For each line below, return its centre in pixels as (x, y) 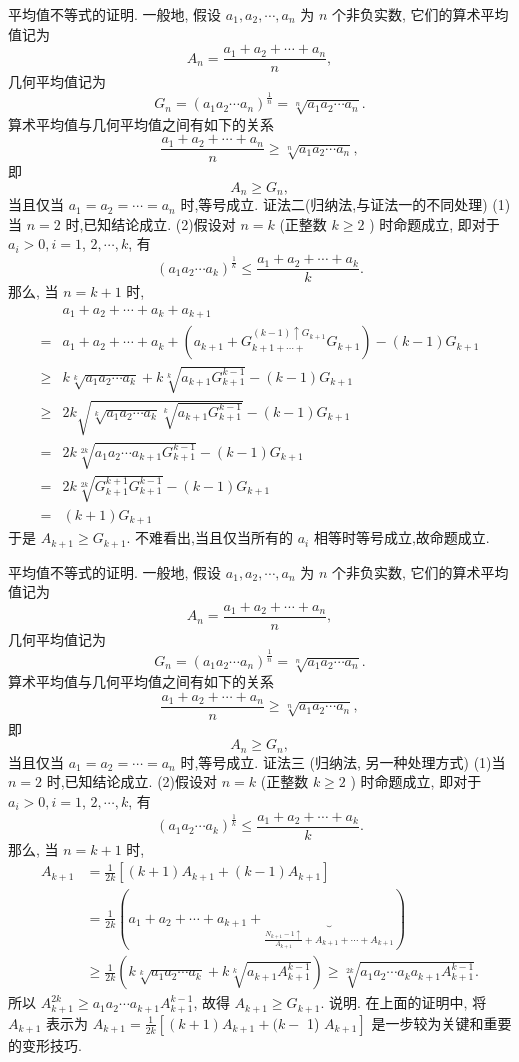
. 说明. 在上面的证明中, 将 (403, 1002)
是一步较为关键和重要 (441, 1022)
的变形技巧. (45, 1044)
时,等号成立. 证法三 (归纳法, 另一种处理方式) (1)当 (343, 761)
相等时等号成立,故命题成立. (401, 537)
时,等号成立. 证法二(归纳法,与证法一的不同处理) (334, 204)
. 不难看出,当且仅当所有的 (210, 537)
